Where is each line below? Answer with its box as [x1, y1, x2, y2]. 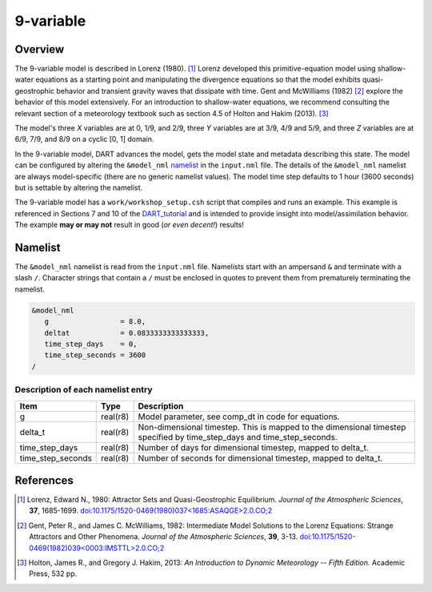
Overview [14, 42, 65, 56]
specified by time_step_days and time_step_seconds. [138, 431, 338, 442]
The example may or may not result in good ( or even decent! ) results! [14, 220, 244, 230]
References [14, 473, 74, 487]
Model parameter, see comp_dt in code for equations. [138, 411, 340, 422]
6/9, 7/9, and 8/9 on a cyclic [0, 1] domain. [14, 135, 154, 144]
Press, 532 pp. [29, 569, 78, 578]
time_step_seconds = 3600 [44, 351, 146, 360]
